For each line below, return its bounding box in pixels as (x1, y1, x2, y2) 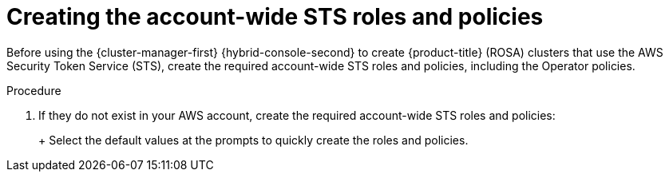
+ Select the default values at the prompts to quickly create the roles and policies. (38, 133, 469, 147)
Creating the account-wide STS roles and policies (6, 3, 544, 30)
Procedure (6, 83, 61, 97)
